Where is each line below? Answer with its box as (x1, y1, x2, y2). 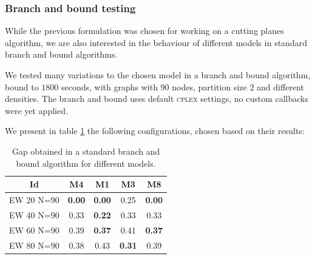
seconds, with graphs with (61, 80, 158, 93)
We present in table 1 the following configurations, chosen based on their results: (5, 124, 305, 137)
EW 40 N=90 (9, 208, 59, 221)
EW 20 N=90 (9, 193, 59, 206)
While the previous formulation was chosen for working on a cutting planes (5, 24, 284, 37)
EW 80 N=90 (9, 238, 59, 251)
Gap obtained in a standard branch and (12, 144, 160, 157)
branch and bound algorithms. (5, 48, 118, 61)
